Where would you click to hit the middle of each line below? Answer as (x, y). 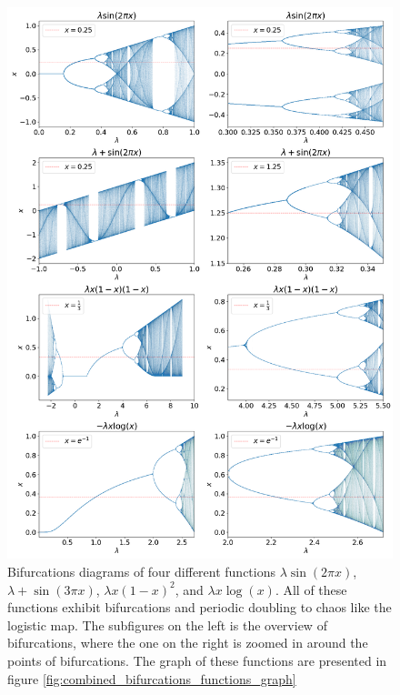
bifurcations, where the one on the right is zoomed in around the (188, 643)
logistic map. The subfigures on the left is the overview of (167, 624)
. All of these (311, 589)
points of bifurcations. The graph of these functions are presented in (197, 660)
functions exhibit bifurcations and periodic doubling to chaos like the (200, 607)
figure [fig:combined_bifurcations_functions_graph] (152, 678)
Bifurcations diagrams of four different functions (142, 571)
